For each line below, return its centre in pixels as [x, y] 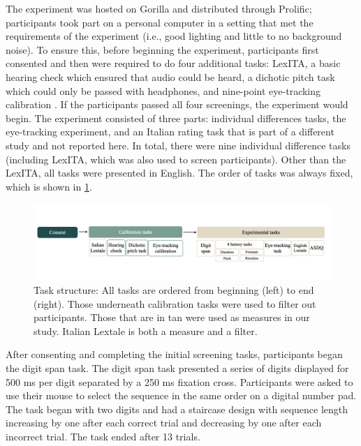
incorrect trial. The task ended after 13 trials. [103, 436]
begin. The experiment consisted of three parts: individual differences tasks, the [176, 118]
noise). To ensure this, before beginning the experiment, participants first [162, 49]
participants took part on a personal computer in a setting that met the [160, 22]
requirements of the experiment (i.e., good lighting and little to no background [174, 36]
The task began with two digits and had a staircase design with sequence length [177, 409]
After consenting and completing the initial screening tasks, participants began [174, 354]
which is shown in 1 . [49, 186]
